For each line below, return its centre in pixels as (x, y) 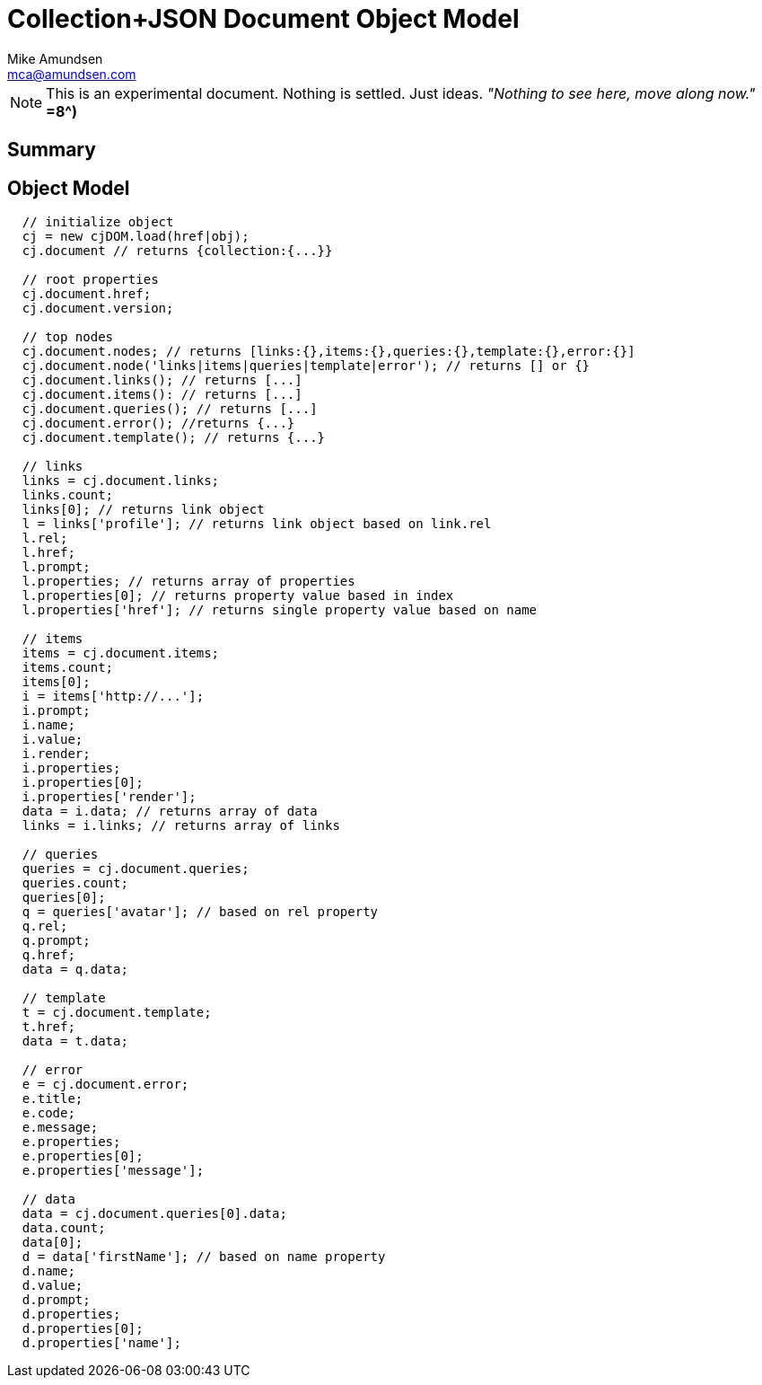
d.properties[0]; (83, 1329)
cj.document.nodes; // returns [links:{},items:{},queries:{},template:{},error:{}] (328, 352)
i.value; (53, 740)
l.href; (48, 553)
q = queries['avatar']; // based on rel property (200, 912)
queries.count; (75, 883)
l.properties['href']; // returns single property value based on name (280, 610)
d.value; (53, 1286)
